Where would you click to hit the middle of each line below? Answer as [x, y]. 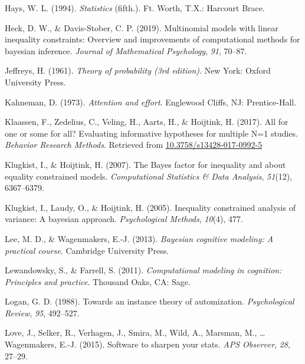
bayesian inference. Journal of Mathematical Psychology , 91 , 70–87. [126, 50]
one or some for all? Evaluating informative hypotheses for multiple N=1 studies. [151, 133]
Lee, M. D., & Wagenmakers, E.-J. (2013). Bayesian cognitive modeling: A [139, 238]
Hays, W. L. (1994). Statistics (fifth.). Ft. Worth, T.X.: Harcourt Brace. [135, 8]
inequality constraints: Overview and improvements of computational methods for [152, 39]
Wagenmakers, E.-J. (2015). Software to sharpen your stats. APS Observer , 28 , [147, 344]
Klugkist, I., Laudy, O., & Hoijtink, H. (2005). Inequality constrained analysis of [150, 207]
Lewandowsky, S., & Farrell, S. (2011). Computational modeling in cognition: [143, 270]
